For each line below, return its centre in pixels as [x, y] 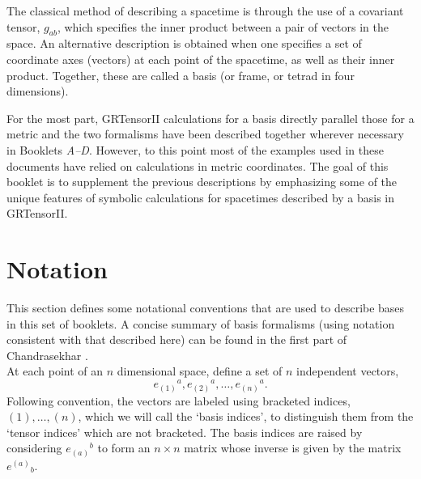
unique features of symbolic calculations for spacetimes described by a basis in [201, 197]
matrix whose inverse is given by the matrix [293, 448]
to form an [124, 448]
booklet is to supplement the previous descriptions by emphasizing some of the [202, 182]
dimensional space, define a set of [200, 371]
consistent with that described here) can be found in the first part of [177, 339]
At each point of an [55, 371]
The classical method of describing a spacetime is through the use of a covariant [205, 11]
